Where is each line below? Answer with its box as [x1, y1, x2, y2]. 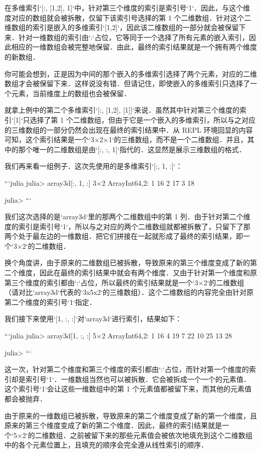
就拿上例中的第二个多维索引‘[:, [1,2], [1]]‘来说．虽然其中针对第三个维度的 [5, 105, 240, 115]
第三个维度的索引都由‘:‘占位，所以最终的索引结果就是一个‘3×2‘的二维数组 [5, 277, 244, 287]
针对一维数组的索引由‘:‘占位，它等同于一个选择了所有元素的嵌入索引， [18, 32, 249, 42]
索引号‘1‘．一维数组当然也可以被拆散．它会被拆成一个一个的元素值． [25, 373, 250, 384]
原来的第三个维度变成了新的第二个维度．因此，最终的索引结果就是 [5, 420, 222, 430]
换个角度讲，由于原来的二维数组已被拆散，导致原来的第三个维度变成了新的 [5, 257, 250, 268]
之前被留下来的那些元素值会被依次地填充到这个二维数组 [70, 429, 252, 440]
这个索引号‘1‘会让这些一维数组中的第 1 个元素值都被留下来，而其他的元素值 [5, 383, 252, 394]
